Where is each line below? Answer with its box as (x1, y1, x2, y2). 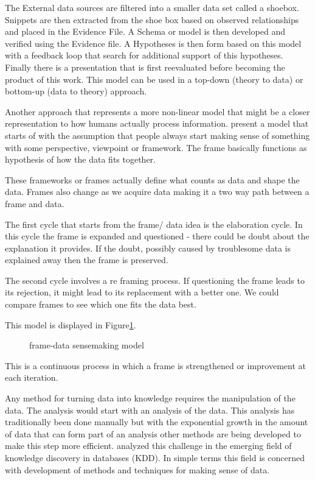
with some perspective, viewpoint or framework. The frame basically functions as (5, 141, 307, 154)
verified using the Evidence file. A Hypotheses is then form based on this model (5, 37, 302, 49)
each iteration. (5, 371, 58, 384)
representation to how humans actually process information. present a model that (5, 117, 309, 130)
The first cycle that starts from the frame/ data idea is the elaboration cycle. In (5, 217, 303, 230)
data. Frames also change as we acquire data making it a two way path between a (5, 185, 310, 198)
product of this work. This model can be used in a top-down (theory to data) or (5, 72, 303, 85)
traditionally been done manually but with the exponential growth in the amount (5, 415, 308, 428)
